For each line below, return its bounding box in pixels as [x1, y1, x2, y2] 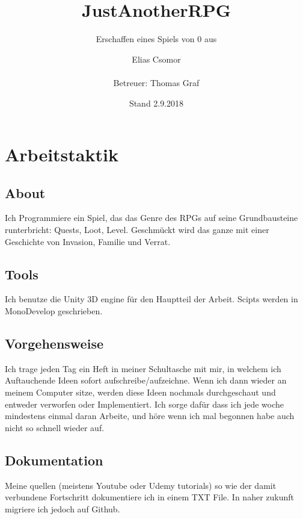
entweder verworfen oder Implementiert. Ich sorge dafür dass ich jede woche [5, 397, 284, 410]
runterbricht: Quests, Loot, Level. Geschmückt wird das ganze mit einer [5, 223, 269, 236]
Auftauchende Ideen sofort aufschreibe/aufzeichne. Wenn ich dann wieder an [5, 374, 287, 387]
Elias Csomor [132, 52, 181, 65]
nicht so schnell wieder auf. [5, 421, 105, 434]
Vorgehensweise [5, 334, 103, 353]
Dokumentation [5, 450, 103, 469]
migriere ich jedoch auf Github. [5, 502, 120, 515]
